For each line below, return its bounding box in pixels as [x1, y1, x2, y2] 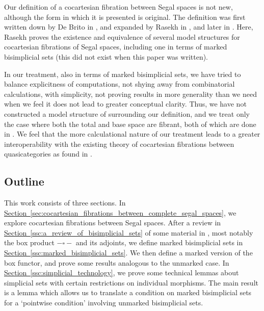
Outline [4, 173, 44, 189]
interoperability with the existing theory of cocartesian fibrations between [4, 138, 234, 149]
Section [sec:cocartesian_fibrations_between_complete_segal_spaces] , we [4, 207, 236, 218]
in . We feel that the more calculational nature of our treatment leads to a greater [4, 128, 260, 139]
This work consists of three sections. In [4, 197, 126, 208]
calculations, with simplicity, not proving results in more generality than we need [4, 88, 257, 99]
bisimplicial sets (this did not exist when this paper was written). [4, 51, 208, 62]
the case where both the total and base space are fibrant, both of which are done [4, 118, 256, 129]
